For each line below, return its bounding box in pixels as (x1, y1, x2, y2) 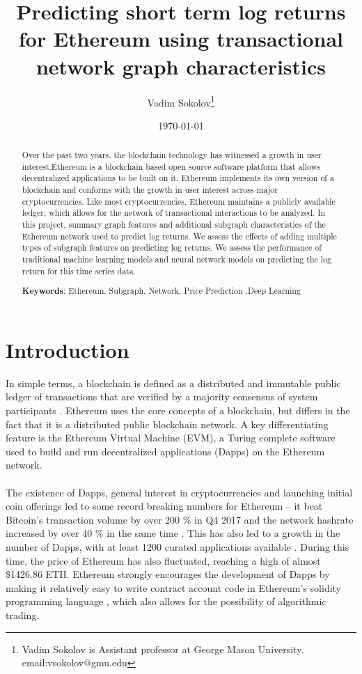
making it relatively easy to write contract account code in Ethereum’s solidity (6, 580, 342, 595)
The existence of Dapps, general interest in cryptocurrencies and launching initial (6, 485, 353, 499)
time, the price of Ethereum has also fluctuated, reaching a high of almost (6, 553, 321, 567)
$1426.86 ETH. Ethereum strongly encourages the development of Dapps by (6, 567, 330, 581)
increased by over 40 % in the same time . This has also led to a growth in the (6, 526, 340, 540)
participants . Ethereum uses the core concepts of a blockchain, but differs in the (6, 403, 350, 418)
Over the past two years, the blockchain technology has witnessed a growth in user (22, 149, 322, 161)
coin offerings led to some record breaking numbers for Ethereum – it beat (6, 499, 323, 513)
